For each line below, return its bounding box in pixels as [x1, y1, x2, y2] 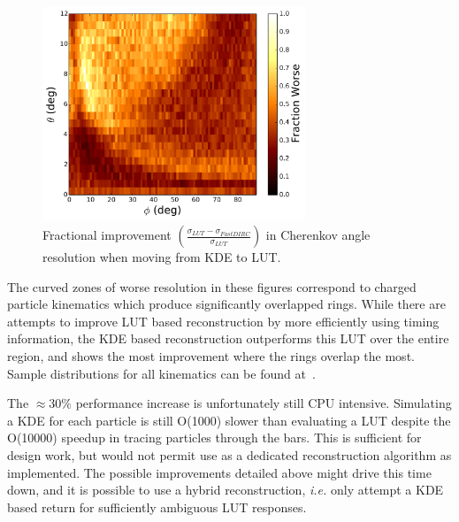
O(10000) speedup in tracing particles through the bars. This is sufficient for [7, 428, 422, 447]
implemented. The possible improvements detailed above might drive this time [7, 463, 432, 481]
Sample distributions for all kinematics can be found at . [7, 364, 316, 382]
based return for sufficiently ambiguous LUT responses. [7, 497, 307, 516]
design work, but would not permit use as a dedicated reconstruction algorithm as [7, 445, 452, 464]
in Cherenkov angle [265, 226, 371, 244]
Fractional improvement [42, 226, 172, 244]
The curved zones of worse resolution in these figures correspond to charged [7, 277, 417, 296]
